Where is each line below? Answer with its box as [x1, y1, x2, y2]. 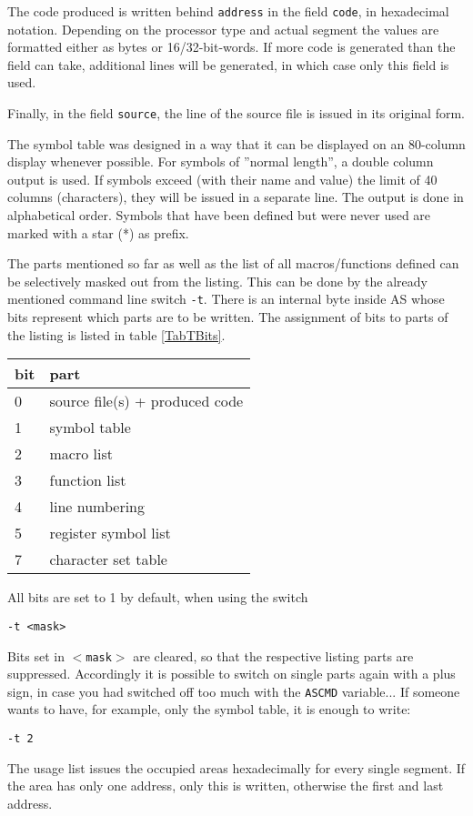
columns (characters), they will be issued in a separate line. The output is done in [7, 187, 464, 207]
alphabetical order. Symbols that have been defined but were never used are [7, 206, 431, 225]
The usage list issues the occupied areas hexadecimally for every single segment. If [7, 758, 466, 777]
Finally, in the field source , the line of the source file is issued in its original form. [7, 104, 465, 123]
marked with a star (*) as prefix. [7, 223, 189, 242]
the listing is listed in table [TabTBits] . [7, 325, 226, 344]
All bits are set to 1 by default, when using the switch [7, 588, 308, 607]
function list [49, 469, 126, 491]
